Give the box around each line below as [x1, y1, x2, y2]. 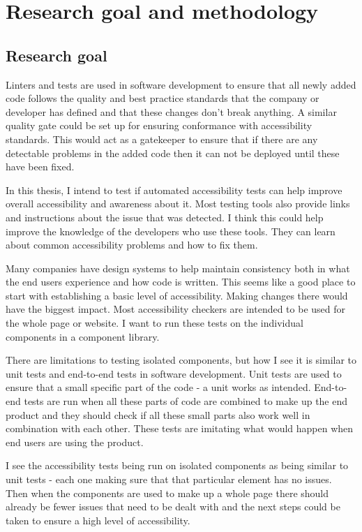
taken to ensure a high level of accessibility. [6, 512, 190, 527]
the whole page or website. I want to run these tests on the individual [6, 316, 303, 330]
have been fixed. [6, 159, 75, 174]
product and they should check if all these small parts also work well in [6, 407, 310, 422]
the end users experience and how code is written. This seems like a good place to [6, 274, 356, 289]
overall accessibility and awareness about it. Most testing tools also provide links [6, 196, 350, 211]
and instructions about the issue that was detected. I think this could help [6, 209, 324, 224]
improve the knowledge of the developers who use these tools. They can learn [6, 223, 335, 238]
